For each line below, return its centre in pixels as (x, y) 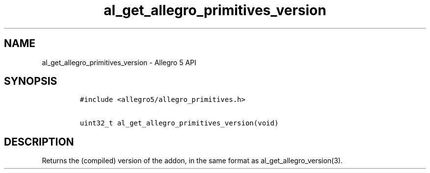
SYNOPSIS (31, 81)
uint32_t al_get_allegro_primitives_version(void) (179, 123)
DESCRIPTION (39, 142)
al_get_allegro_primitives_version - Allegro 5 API (119, 62)
